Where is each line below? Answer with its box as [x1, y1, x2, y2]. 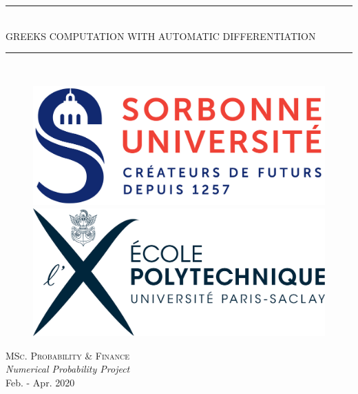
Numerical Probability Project [6, 362, 130, 376]
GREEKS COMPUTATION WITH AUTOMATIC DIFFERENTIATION [6, 28, 316, 43]
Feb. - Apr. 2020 [6, 375, 75, 389]
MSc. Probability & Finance [6, 348, 130, 362]
